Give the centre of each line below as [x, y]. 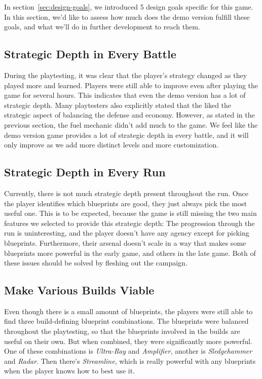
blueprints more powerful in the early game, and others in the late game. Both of [130, 253]
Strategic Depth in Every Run [85, 172]
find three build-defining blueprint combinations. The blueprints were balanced [126, 321]
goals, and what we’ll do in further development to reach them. [102, 27]
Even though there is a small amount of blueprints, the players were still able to [128, 311]
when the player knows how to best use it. [70, 371]
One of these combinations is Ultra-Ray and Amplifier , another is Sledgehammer [128, 351]
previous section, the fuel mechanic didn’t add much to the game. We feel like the [131, 124]
